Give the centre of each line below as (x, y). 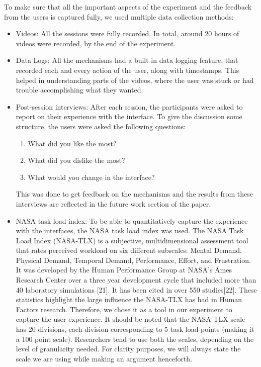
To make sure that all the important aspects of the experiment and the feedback (128, 7)
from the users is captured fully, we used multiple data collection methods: (119, 16)
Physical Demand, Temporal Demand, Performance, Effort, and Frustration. (133, 260)
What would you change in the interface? (91, 177)
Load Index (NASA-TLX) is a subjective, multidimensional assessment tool (132, 240)
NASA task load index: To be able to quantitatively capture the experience (132, 220)
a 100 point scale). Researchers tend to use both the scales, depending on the (135, 339)
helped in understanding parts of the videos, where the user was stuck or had (135, 80)
